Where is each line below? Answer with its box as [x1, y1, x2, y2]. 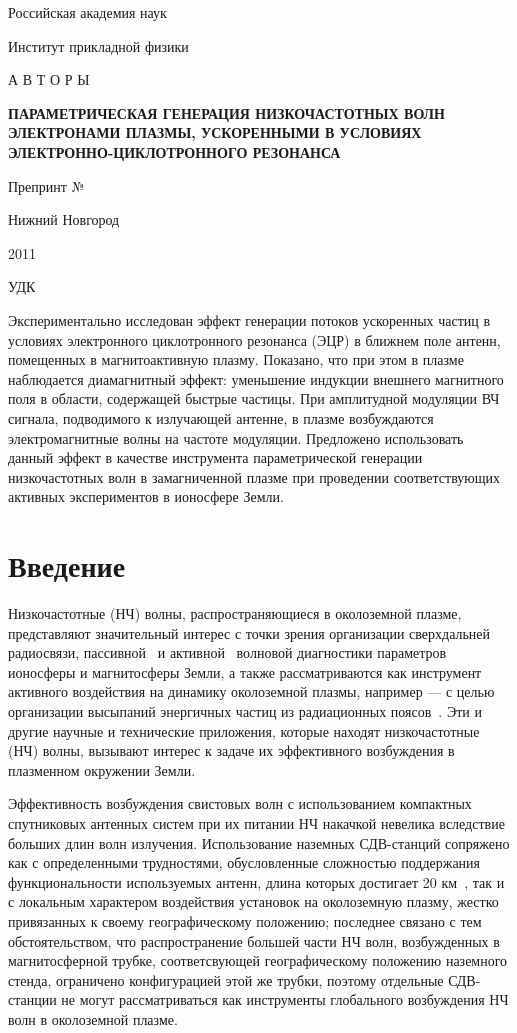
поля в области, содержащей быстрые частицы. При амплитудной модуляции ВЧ [8, 388, 500, 409]
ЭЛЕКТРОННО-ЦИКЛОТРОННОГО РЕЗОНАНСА [8, 141, 341, 162]
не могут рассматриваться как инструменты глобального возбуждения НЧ [61, 989, 509, 1010]
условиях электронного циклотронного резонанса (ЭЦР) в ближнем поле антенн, [8, 329, 501, 350]
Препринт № [8, 175, 85, 196]
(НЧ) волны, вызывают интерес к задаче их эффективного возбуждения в [8, 740, 455, 761]
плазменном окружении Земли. [8, 759, 196, 780]
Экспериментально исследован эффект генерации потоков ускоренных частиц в [8, 309, 491, 330]
